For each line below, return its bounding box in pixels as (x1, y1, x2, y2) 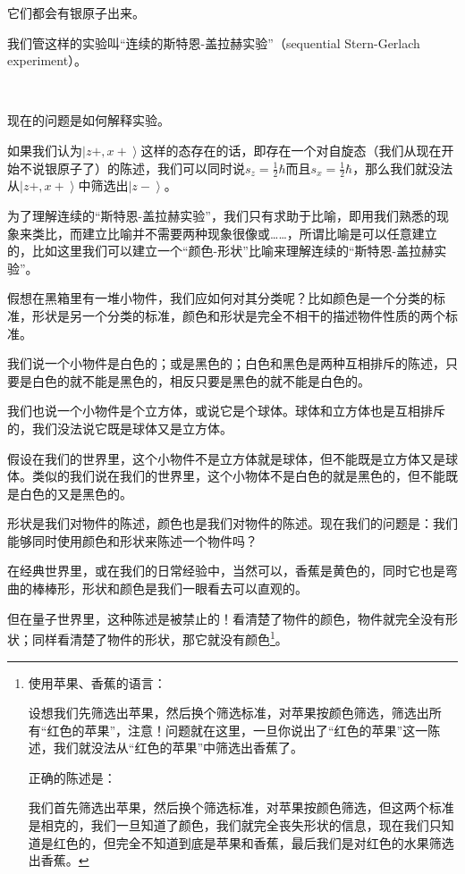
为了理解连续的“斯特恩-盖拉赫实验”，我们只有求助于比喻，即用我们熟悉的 (7, 206, 436, 224)
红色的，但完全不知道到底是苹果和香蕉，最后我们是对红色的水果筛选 (53, 833, 454, 852)
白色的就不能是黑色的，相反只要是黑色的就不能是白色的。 (31, 371, 370, 390)
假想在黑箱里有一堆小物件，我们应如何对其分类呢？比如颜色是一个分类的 (7, 289, 433, 307)
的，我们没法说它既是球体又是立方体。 (7, 418, 232, 437)
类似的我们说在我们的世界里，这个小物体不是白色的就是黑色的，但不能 (31, 466, 445, 485)
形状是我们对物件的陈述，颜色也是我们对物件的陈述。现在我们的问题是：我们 (7, 514, 458, 533)
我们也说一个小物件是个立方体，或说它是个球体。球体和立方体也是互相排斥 (7, 401, 445, 420)
